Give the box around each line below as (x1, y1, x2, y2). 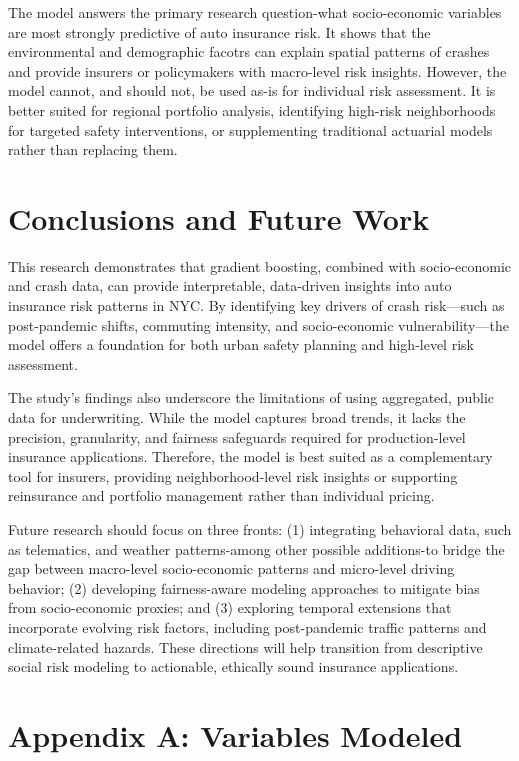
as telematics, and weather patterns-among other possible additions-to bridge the (8, 538, 505, 559)
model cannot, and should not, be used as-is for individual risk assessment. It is (8, 80, 496, 101)
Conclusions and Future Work (8, 197, 430, 238)
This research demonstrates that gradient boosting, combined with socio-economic (8, 255, 512, 276)
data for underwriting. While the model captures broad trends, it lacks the (8, 407, 466, 428)
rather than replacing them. (8, 139, 178, 160)
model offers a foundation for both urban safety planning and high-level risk (8, 334, 474, 355)
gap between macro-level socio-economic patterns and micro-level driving (8, 558, 455, 579)
